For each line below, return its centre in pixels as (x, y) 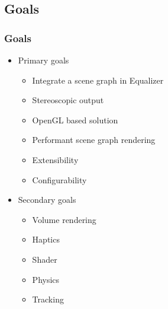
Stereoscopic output (68, 100)
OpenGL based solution (75, 120)
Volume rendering (64, 219)
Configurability (59, 179)
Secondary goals (47, 200)
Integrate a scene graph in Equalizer (98, 80)
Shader (45, 259)
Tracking (48, 299)
